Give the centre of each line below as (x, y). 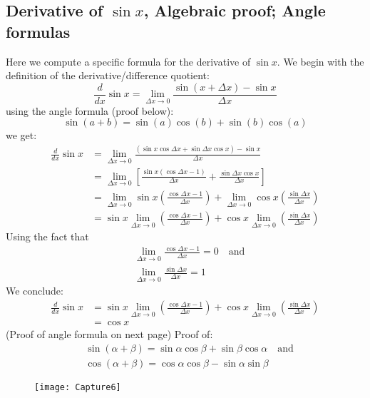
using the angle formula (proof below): (90, 110)
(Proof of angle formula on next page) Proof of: (109, 334)
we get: (21, 135)
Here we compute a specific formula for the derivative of (128, 61)
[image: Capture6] (78, 387)
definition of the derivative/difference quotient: (108, 75)
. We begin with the (320, 61)
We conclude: (35, 291)
